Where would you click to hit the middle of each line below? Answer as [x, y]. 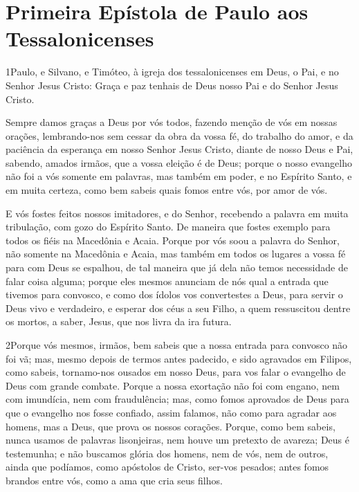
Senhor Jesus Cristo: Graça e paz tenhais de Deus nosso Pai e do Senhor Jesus [172, 85]
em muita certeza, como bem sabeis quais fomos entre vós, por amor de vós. [167, 190]
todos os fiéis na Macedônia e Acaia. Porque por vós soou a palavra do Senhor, [173, 240]
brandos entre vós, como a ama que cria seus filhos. [114, 480]
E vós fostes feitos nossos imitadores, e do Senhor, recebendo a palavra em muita [177, 213]
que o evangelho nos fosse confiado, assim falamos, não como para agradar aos [171, 412]
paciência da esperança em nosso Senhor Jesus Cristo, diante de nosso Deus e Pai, [179, 149]
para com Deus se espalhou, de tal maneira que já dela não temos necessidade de [177, 267]
